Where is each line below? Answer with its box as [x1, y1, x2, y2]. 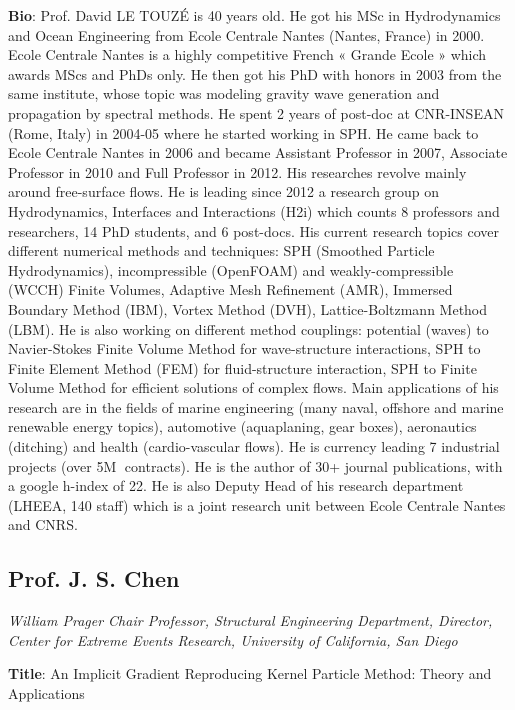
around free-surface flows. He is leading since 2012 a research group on [8, 181, 440, 202]
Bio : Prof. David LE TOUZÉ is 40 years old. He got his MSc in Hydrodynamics [8, 5, 501, 25]
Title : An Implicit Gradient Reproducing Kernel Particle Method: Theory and [8, 663, 492, 684]
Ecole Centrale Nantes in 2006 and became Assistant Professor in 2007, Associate [8, 142, 508, 163]
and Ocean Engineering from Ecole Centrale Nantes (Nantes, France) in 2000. [8, 24, 485, 45]
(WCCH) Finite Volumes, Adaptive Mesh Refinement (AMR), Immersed [8, 279, 453, 300]
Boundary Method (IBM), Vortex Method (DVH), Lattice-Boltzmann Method [8, 298, 488, 319]
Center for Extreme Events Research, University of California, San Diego [8, 629, 458, 650]
